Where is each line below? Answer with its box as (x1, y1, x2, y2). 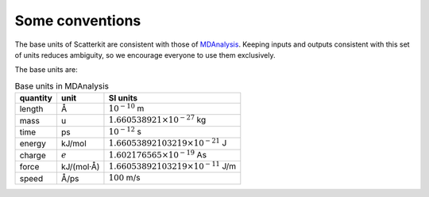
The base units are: (14, 65, 79, 74)
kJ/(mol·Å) (60, 161, 100, 172)
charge (19, 150, 47, 161)
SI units (108, 93, 138, 104)
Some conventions (14, 12, 141, 29)
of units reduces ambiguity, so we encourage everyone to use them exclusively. (14, 50, 276, 59)
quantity (19, 93, 53, 104)
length (19, 104, 44, 115)
